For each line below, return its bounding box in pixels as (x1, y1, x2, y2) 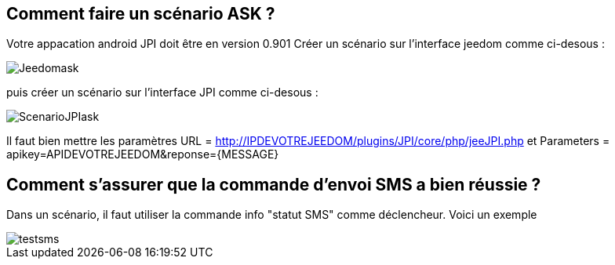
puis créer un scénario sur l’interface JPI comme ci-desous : (6, 85, 318, 100)
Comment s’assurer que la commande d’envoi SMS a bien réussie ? (6, 174, 541, 194)
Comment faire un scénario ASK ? (6, 4, 275, 24)
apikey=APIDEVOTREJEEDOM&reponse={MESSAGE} (6, 147, 279, 162)
